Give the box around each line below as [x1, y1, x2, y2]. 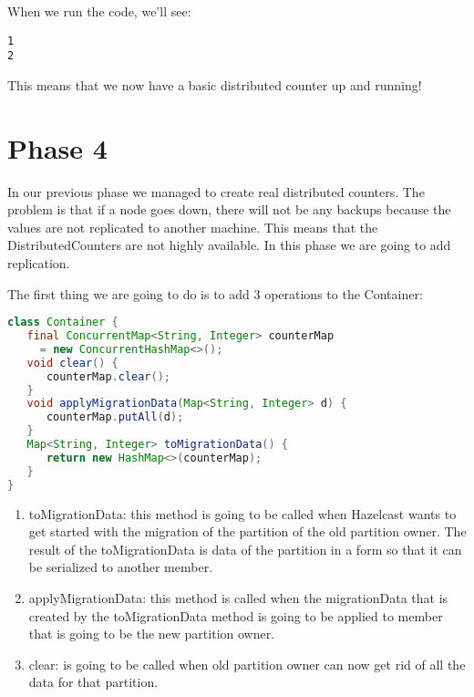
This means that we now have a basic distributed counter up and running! [7, 75, 422, 94]
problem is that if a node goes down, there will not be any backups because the [7, 200, 451, 219]
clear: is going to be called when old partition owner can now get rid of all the [28, 654, 466, 673]
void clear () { [26, 356, 118, 369]
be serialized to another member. [28, 557, 213, 577]
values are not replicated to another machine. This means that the [7, 217, 378, 236]
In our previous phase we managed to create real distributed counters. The [7, 182, 425, 201]
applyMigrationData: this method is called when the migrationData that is [28, 588, 448, 607]
